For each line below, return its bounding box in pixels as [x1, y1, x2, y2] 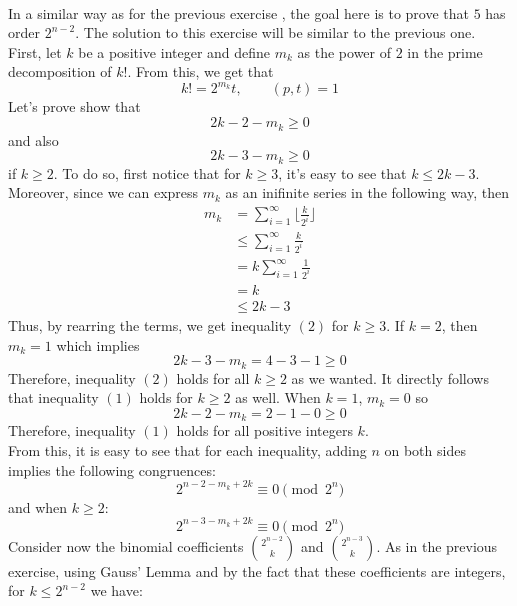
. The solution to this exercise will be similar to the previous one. [75, 22, 476, 43]
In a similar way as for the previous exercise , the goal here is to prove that [8, 2, 470, 23]
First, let [8, 41, 62, 62]
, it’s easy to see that [278, 162, 407, 183]
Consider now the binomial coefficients [8, 535, 244, 556]
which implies [56, 334, 140, 355]
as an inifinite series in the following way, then [225, 182, 509, 203]
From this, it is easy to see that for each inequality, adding [8, 439, 367, 460]
